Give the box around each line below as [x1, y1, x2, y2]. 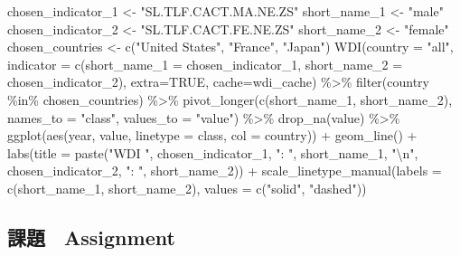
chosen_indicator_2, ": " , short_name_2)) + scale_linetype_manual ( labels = [7, 161, 442, 180]
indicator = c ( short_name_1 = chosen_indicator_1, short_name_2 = [7, 54, 403, 73]
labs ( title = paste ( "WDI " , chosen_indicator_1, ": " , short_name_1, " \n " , [7, 143, 418, 162]
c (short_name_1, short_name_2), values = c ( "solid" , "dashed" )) [7, 178, 367, 197]
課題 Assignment [7, 223, 175, 251]
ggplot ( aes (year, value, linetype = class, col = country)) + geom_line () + [7, 126, 418, 145]
